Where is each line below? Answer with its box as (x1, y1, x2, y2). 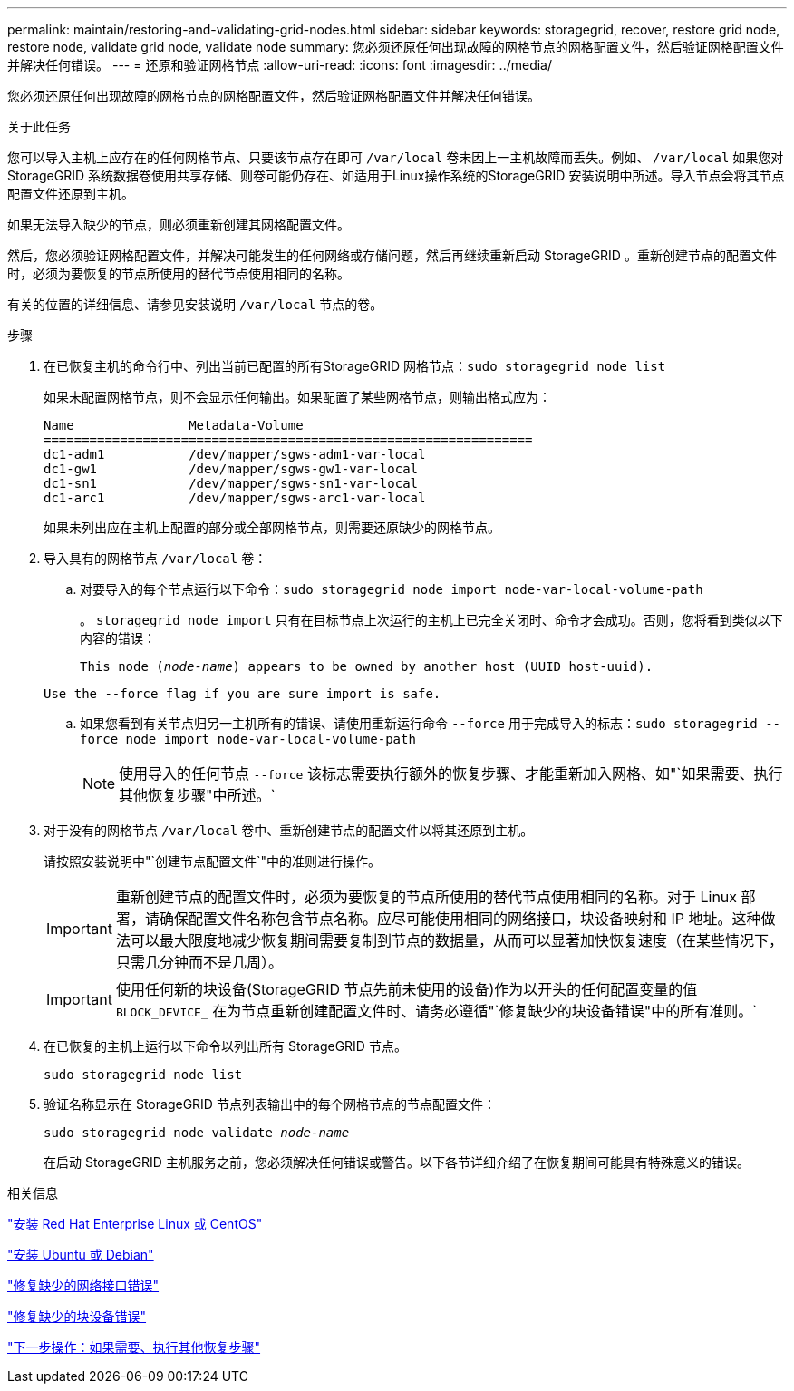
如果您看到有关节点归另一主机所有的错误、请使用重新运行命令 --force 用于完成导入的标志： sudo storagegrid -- (80, 715, 781, 731)
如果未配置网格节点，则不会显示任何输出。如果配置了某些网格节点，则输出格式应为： (44, 389, 551, 404)
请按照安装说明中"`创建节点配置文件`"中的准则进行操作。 (44, 853, 382, 869)
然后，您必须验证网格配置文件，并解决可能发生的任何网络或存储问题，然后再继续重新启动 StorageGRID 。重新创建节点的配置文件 (7, 248, 777, 263)
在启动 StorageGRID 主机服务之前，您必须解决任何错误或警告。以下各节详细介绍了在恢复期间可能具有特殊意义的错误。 (44, 1154, 750, 1170)
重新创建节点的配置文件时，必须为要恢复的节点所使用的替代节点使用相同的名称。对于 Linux (115, 888, 738, 906)
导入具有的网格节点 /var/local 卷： (44, 550, 267, 566)
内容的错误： (80, 630, 156, 646)
